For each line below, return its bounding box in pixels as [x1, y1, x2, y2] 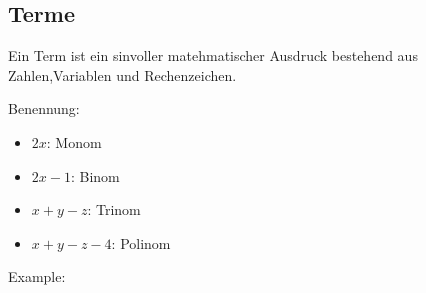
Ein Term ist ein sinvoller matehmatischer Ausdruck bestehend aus [8, 45, 418, 66]
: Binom [70, 165, 120, 186]
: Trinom [87, 199, 141, 220]
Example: [8, 266, 66, 287]
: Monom [46, 131, 102, 152]
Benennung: [8, 98, 80, 119]
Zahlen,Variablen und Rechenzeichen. [8, 64, 237, 85]
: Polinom [111, 232, 171, 253]
